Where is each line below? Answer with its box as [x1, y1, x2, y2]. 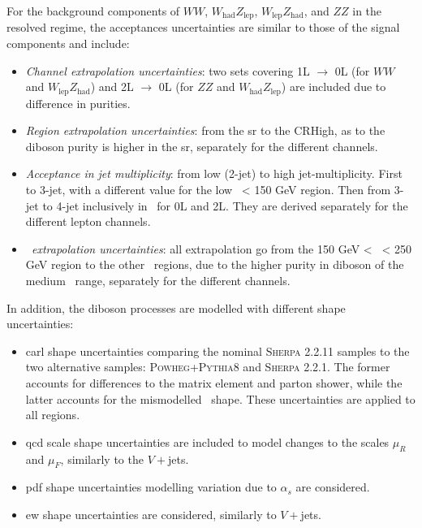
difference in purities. [25, 94, 131, 111]
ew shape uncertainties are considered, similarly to [25, 505, 277, 522]
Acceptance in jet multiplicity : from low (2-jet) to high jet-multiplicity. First [25, 165, 403, 182]
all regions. [25, 406, 80, 423]
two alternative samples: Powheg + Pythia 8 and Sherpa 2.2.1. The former [25, 358, 390, 375]
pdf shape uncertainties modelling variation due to [25, 478, 277, 496]
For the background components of [6, 2, 180, 19]
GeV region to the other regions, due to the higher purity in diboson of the [25, 256, 404, 273]
